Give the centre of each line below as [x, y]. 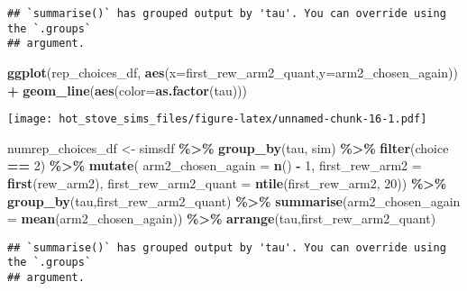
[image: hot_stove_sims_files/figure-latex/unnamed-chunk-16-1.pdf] [217, 119]
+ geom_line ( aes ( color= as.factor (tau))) [127, 90]
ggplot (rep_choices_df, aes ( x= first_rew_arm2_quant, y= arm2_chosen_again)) [233, 72]
